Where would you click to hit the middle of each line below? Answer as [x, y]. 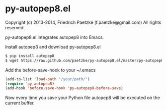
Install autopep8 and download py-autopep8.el [53, 47]
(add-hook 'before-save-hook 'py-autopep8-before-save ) [64, 88]
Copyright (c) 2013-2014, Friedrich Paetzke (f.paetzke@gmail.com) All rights [83, 22]
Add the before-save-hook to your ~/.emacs [50, 70]
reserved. [15, 27]
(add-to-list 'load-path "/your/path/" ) [48, 79]
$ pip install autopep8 [30, 56]
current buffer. [20, 103]
